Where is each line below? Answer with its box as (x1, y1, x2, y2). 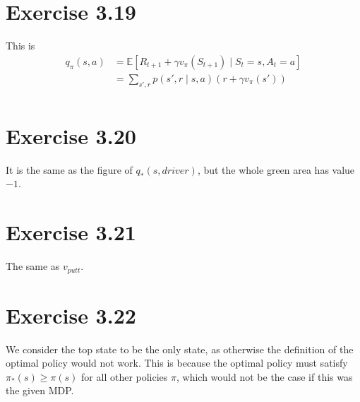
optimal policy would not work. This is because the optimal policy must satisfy (6, 355, 348, 370)
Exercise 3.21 (6, 218, 136, 247)
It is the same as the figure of (6, 162, 133, 177)
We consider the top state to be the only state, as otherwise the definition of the (6, 341, 354, 356)
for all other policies (81, 369, 168, 384)
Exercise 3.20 (6, 121, 136, 150)
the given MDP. (6, 383, 74, 398)
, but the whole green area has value (197, 162, 355, 177)
